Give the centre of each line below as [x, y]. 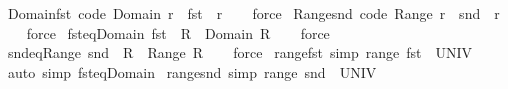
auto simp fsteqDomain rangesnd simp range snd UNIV [192, 71]
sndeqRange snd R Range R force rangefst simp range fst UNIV [240, 52]
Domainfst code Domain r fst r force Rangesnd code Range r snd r [253, 13]
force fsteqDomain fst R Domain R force [178, 32]
